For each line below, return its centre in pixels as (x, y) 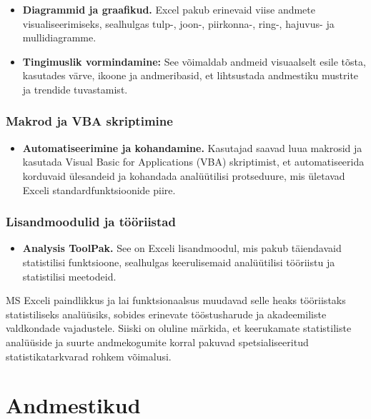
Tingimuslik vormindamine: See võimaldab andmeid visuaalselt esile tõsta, (194, 61)
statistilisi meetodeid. (69, 276)
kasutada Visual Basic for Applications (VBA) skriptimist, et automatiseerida (193, 162)
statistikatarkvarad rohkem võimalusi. (89, 356)
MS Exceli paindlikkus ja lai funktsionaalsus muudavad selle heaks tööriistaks (176, 300)
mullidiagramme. (59, 37)
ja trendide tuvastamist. (75, 89)
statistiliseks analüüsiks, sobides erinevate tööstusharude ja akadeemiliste (166, 314)
